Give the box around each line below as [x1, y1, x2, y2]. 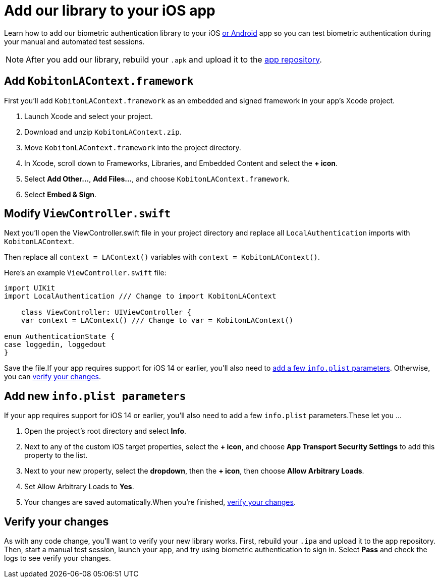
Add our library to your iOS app [4, 2, 215, 19]
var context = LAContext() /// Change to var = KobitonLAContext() [21, 316, 294, 325]
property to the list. [24, 451, 88, 460]
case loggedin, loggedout [4, 340, 106, 349]
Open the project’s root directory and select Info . [24, 427, 187, 436]
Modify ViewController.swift [4, 207, 171, 220]
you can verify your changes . [4, 372, 101, 381]
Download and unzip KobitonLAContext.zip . [24, 127, 182, 136]
